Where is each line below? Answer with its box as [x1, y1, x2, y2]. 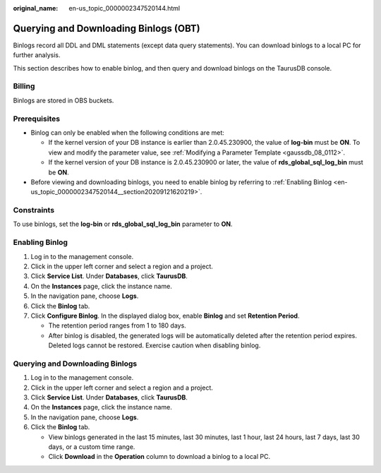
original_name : [13, 4, 59, 12]
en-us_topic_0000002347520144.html [68, 4, 181, 12]
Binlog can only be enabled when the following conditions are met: [30, 128, 225, 137]
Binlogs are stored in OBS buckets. [13, 96, 114, 104]
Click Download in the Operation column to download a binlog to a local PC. [48, 453, 271, 461]
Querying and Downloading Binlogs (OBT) [13, 22, 200, 35]
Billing [13, 81, 35, 91]
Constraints [13, 205, 55, 215]
